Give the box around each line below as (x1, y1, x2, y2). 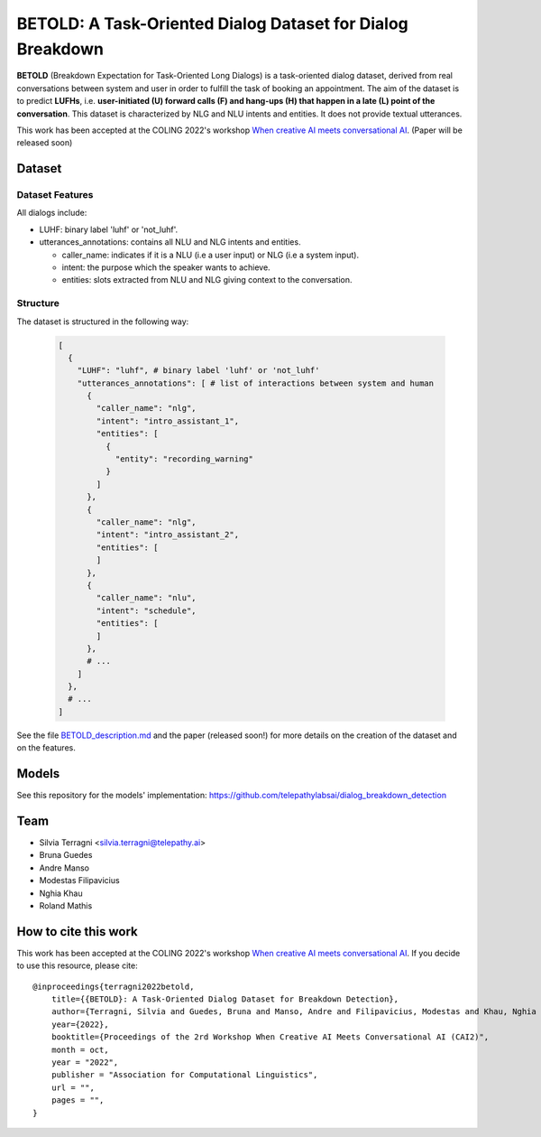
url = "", (50, 1082, 95, 1093)
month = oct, (50, 1044, 109, 1055)
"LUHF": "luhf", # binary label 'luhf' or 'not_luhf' (77, 366, 320, 376)
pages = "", (50, 1095, 105, 1105)
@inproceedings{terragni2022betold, (32, 981, 195, 992)
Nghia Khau (39, 888, 83, 899)
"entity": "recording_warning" (115, 454, 254, 464)
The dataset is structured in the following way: (16, 316, 189, 327)
